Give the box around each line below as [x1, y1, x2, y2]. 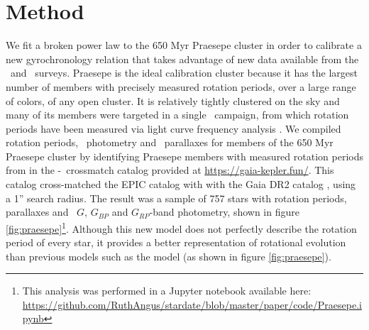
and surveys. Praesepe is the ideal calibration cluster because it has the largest [10, 65, 358, 80]
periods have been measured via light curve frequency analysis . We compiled [6, 121, 341, 136]
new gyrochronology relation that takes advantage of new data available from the [6, 51, 359, 66]
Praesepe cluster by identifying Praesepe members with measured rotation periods [6, 148, 363, 163]
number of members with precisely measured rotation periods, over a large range [6, 79, 356, 94]
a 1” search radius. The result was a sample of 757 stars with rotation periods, [6, 190, 347, 205]
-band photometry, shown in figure [149, 204, 299, 219]
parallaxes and [6, 204, 69, 219]
